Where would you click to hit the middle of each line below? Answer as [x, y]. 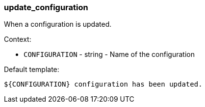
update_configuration [46, 7]
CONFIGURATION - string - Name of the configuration [109, 54]
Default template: [32, 70]
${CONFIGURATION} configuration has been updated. [103, 84]
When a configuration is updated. [58, 24]
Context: [18, 39]
